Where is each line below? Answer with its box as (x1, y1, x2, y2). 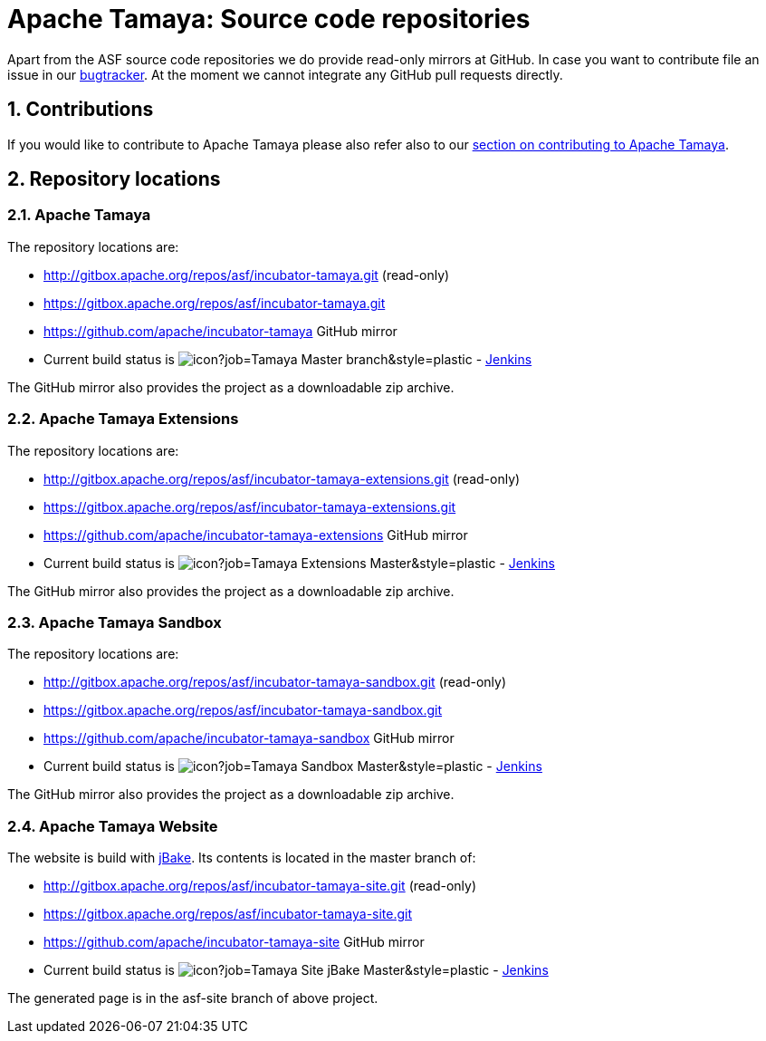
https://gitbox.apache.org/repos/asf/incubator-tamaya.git (43, 294, 386, 311)
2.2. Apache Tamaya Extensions (7, 410, 239, 429)
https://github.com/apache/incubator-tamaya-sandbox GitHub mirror (43, 730, 455, 747)
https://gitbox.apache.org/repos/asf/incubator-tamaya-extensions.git (43, 498, 456, 515)
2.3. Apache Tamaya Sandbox (7, 612, 222, 631)
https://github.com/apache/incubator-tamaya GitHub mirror (43, 323, 397, 339)
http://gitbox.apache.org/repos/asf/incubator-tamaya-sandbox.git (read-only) (43, 674, 507, 690)
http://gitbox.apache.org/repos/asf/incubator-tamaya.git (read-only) (43, 266, 450, 283)
